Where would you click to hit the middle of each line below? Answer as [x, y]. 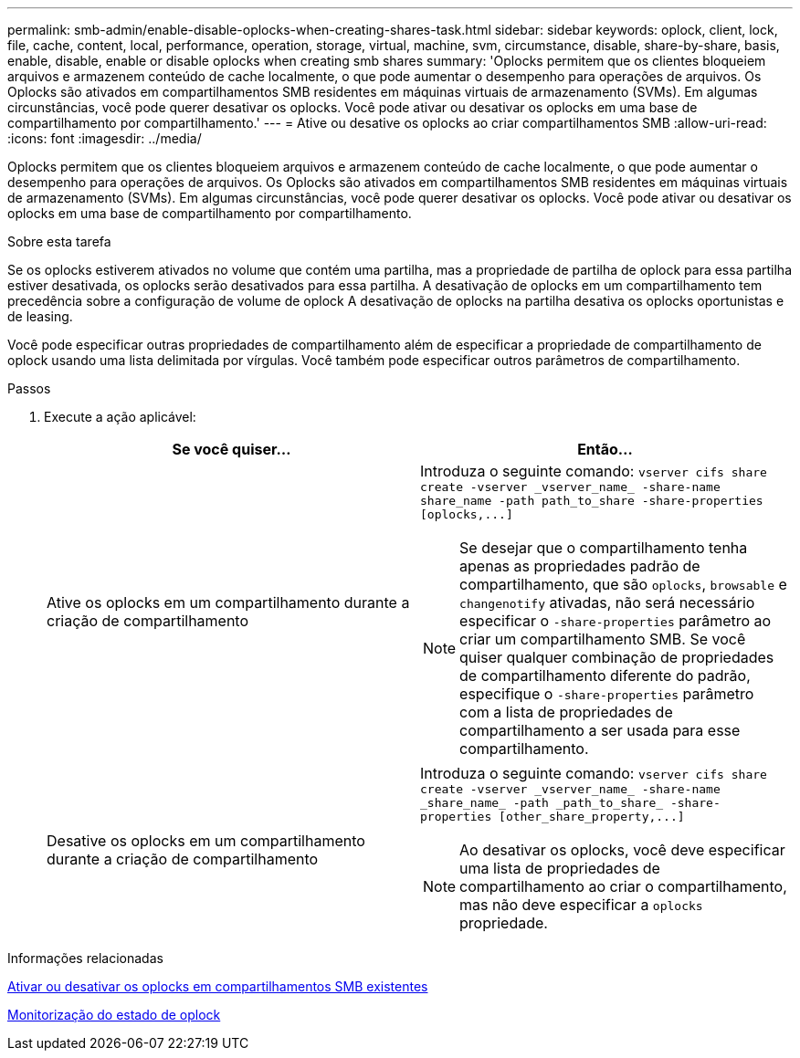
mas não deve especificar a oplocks [581, 905]
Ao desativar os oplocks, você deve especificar [622, 850]
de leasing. [40, 316]
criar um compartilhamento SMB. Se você [603, 639]
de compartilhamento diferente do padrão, [605, 676]
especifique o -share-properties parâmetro [607, 694]
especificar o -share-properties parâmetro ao [616, 621]
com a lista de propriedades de [566, 712]
